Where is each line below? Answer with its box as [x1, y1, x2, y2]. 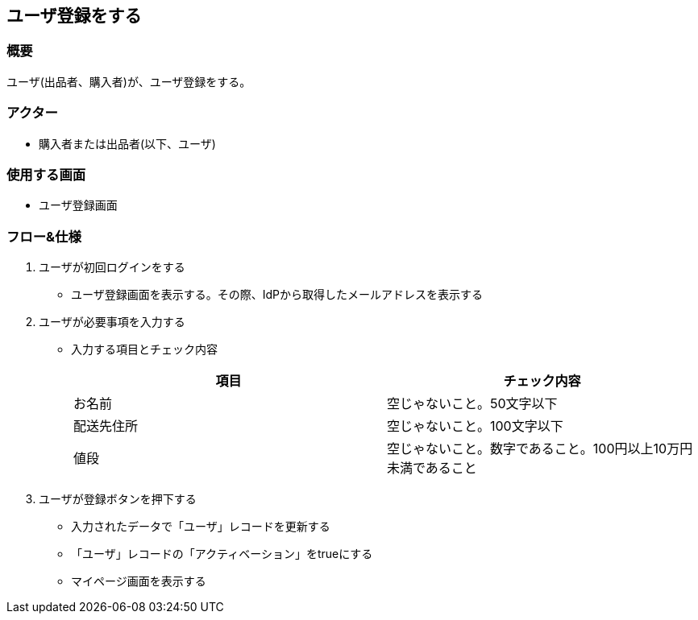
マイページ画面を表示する [71, 574, 206, 589]
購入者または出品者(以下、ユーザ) [39, 136, 216, 151]
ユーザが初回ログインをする [39, 260, 185, 275]
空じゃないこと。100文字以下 [387, 418, 563, 435]
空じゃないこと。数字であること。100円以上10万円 [387, 440, 693, 457]
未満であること [387, 460, 477, 477]
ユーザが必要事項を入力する [39, 315, 185, 329]
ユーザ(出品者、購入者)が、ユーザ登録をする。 [6, 74, 251, 89]
